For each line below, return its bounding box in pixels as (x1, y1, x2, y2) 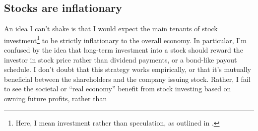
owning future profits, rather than (4, 93, 107, 104)
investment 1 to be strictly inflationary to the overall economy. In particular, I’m (4, 33, 247, 45)
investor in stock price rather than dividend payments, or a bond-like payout (4, 54, 237, 65)
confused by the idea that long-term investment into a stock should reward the (4, 45, 243, 55)
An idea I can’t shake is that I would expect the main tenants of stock (4, 23, 218, 34)
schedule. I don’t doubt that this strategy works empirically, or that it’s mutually (4, 64, 251, 74)
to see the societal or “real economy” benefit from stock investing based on (4, 83, 231, 94)
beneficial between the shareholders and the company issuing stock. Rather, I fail (4, 73, 251, 84)
